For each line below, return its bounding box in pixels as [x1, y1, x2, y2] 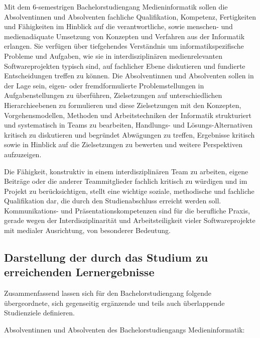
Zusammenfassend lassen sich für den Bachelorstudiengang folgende [4, 288, 212, 298]
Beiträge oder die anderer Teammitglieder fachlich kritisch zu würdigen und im [4, 176, 247, 186]
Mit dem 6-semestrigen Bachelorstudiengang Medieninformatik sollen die [4, 2, 228, 12]
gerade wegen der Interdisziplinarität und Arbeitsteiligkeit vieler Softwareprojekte [4, 215, 255, 226]
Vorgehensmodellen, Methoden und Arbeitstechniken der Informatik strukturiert [4, 109, 251, 120]
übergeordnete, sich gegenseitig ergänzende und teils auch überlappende [4, 297, 225, 308]
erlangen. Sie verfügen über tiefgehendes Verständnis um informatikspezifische [4, 41, 244, 51]
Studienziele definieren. [4, 307, 75, 318]
